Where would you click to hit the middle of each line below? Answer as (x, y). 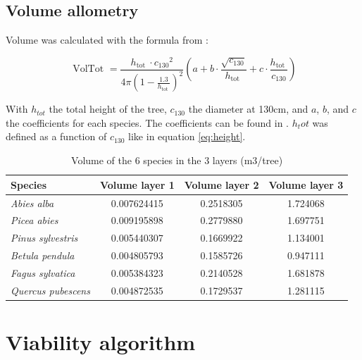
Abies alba (32, 203)
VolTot (88, 69)
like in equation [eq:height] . (187, 136)
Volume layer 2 (221, 184)
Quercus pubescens (50, 290)
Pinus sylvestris (44, 238)
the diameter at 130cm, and (248, 109)
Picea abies (35, 220)
